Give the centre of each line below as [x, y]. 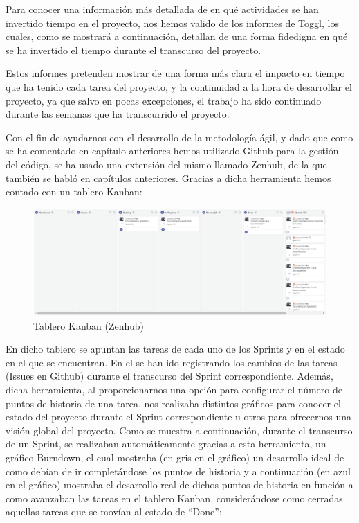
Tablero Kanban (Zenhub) [89, 325]
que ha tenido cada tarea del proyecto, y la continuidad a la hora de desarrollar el [179, 86]
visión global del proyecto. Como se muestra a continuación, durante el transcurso [179, 430]
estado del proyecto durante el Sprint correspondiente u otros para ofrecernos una [179, 417]
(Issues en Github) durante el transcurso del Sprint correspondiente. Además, [169, 376]
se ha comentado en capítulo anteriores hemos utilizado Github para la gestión [172, 151]
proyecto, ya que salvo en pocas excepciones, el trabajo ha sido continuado [164, 100]
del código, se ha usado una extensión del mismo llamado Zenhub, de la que [166, 164]
